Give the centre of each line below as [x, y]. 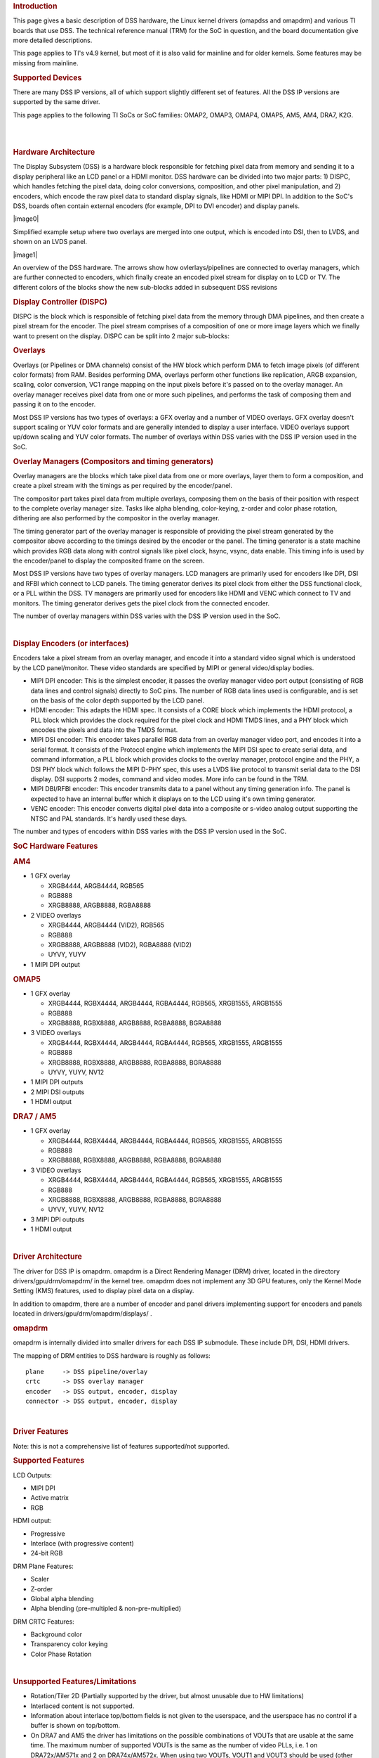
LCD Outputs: [33, 1475]
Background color [56, 1634]
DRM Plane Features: [43, 1566]
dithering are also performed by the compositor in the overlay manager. [117, 518]
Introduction [35, 6]
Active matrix [50, 1498]
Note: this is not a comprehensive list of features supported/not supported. [121, 1446]
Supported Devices [47, 77]
